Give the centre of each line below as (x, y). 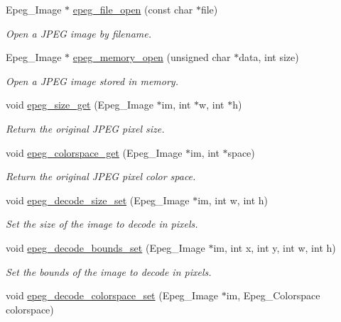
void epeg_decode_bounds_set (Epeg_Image (105, 247)
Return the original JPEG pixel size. (85, 128)
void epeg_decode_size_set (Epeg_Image (98, 200)
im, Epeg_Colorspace (273, 295)
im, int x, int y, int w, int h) (275, 247)
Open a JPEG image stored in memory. (92, 80)
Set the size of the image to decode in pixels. (102, 224)
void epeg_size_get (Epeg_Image (80, 105)
